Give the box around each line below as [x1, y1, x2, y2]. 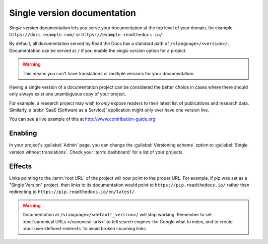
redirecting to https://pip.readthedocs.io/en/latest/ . [9, 189, 136, 195]
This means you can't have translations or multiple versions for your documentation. [22, 70, 195, 76]
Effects [9, 162, 32, 170]
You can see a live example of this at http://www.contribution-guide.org [9, 116, 156, 122]
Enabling [9, 129, 37, 138]
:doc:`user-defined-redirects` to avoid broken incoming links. [22, 226, 147, 231]
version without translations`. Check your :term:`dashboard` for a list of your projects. [9, 149, 184, 155]
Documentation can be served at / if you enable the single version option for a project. [9, 48, 187, 53]
